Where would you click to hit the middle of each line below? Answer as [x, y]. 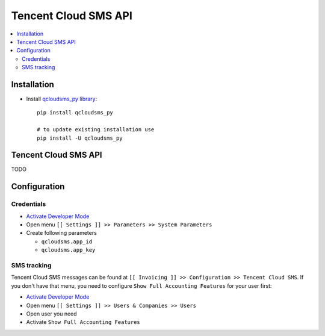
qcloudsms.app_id [67, 241]
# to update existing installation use [96, 130]
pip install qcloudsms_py [75, 113]
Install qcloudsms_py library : [62, 99]
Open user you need [52, 314]
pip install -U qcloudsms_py [80, 138]
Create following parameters [62, 233]
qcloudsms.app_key [68, 250]
